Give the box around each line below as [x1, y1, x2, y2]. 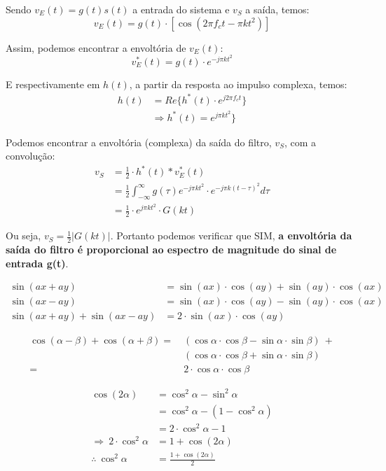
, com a [284, 134, 317, 149]
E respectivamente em [6, 76, 100, 91]
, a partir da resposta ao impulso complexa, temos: [129, 76, 347, 91]
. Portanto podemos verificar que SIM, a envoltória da [110, 228, 352, 243]
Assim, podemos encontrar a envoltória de [6, 40, 186, 55]
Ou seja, [6, 228, 41, 243]
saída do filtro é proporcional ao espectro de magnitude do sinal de [6, 241, 337, 256]
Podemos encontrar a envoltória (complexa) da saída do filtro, [6, 134, 272, 149]
